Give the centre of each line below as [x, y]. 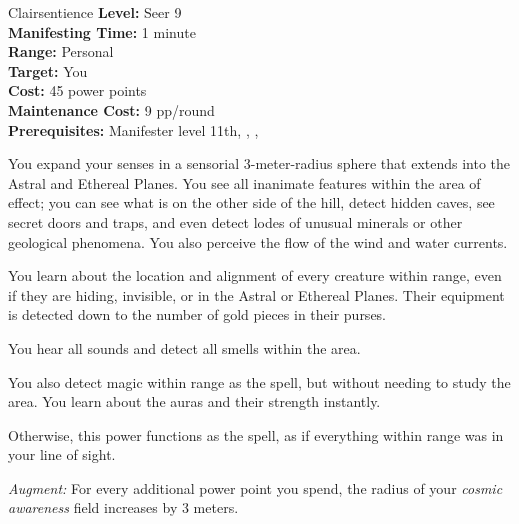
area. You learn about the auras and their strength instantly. [194, 401]
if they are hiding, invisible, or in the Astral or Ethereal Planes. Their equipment [256, 294]
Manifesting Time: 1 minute [102, 31]
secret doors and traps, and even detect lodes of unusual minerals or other [235, 221]
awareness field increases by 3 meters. [123, 507]
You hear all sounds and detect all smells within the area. [184, 347]
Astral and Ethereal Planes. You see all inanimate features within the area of [244, 182]
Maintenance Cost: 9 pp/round [111, 109]
